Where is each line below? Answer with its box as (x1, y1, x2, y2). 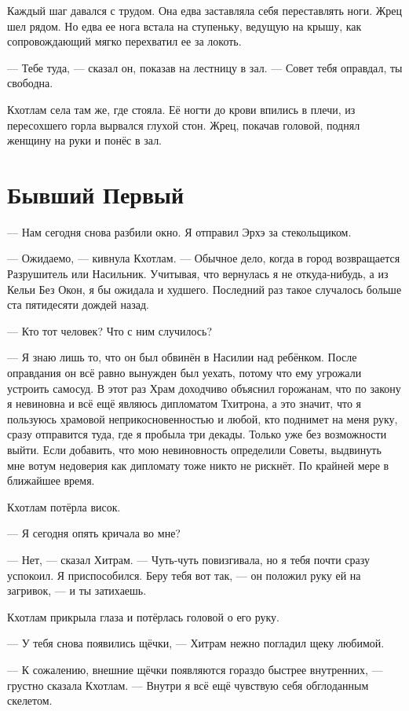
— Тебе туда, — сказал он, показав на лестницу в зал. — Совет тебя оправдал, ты (7, 59, 403, 75)
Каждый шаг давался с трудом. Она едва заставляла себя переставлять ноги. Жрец (7, 2, 403, 18)
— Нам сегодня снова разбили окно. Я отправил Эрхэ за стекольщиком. (7, 223, 352, 240)
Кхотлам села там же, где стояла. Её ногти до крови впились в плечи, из (7, 101, 356, 117)
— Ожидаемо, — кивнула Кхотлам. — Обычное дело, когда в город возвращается (7, 250, 400, 266)
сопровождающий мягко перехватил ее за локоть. (7, 33, 242, 49)
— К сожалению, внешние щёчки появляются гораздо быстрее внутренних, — (7, 661, 383, 677)
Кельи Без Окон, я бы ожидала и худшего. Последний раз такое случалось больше (7, 280, 402, 297)
